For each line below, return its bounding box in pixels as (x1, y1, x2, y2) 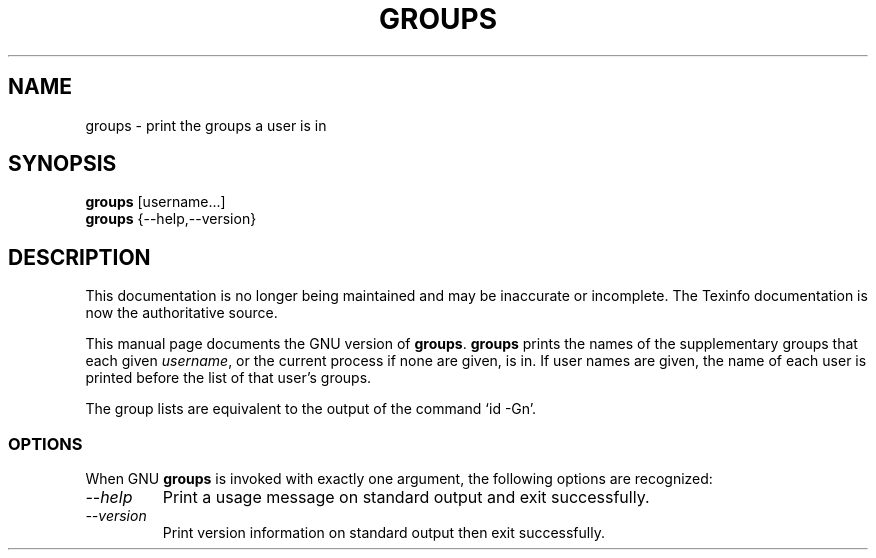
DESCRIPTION (8, 244, 151, 270)
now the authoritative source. (85, 304, 278, 322)
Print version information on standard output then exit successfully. (162, 524, 605, 542)
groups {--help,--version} (85, 210, 257, 228)
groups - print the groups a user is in (85, 116, 327, 134)
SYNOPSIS (8, 151, 117, 177)
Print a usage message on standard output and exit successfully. (162, 487, 650, 508)
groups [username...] (85, 193, 226, 211)
